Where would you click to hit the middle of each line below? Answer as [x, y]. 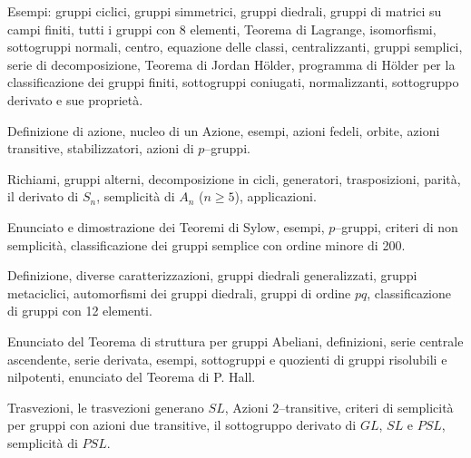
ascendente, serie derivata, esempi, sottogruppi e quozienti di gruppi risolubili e [227, 359]
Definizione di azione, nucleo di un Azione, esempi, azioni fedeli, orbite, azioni [224, 130]
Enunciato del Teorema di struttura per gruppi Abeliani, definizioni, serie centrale [235, 341]
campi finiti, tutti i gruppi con [92, 29]
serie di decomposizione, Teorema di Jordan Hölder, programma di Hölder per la [231, 64]
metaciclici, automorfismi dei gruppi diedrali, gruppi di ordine [179, 292]
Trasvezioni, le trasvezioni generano [106, 407]
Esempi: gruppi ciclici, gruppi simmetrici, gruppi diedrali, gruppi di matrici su [225, 11]
